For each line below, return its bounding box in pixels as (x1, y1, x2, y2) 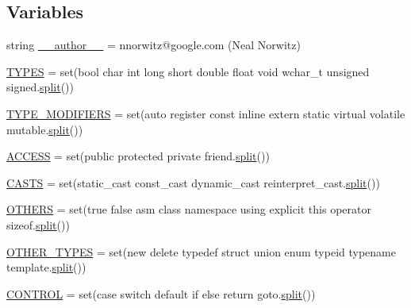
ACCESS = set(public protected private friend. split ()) (6, 148, 270, 164)
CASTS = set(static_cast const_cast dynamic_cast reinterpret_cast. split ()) (6, 174, 380, 191)
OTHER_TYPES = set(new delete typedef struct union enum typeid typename (6, 243, 396, 260)
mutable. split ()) (6, 121, 83, 137)
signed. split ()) (6, 79, 74, 95)
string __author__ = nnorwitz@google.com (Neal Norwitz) (6, 37, 301, 53)
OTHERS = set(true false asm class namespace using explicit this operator (6, 201, 371, 218)
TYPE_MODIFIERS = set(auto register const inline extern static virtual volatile (6, 105, 405, 121)
